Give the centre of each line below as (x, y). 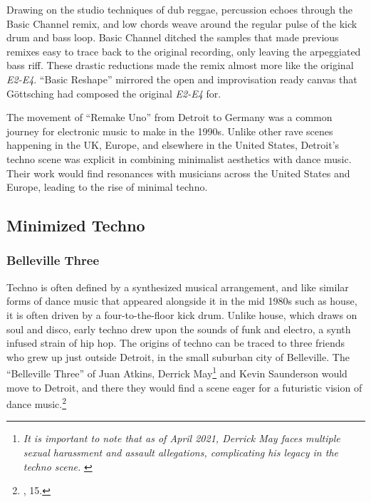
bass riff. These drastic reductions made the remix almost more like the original (180, 65)
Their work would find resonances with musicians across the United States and (178, 173)
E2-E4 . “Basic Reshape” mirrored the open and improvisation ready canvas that (182, 79)
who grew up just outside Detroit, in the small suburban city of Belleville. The (178, 356)
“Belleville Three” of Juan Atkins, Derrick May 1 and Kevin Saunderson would (177, 372)
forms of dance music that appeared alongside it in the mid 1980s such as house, (182, 301)
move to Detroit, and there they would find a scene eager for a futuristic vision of (184, 387)
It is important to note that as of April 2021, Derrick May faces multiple (182, 438)
